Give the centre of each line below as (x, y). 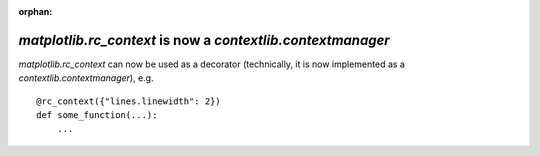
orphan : (35, 11)
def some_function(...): (97, 115)
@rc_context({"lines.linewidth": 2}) (129, 101)
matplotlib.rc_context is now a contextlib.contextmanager (204, 40)
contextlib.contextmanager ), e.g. (86, 78)
